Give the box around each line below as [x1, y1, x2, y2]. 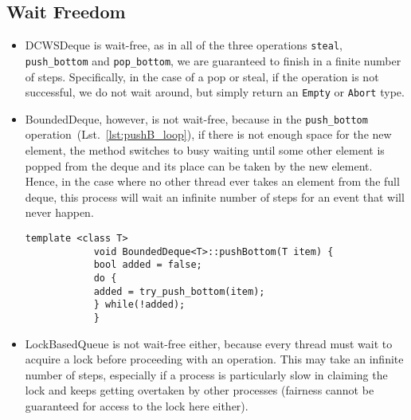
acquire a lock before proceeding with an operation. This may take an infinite [25, 351, 404, 367]
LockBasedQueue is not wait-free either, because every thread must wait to [25, 335, 393, 351]
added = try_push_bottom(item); [93, 285, 265, 297]
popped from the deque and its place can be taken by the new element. [25, 157, 373, 174]
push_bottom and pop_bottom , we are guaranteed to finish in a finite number [25, 52, 401, 69]
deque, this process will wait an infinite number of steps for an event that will [25, 188, 405, 205]
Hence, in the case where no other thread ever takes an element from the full [25, 173, 400, 190]
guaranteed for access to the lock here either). [25, 397, 249, 414]
